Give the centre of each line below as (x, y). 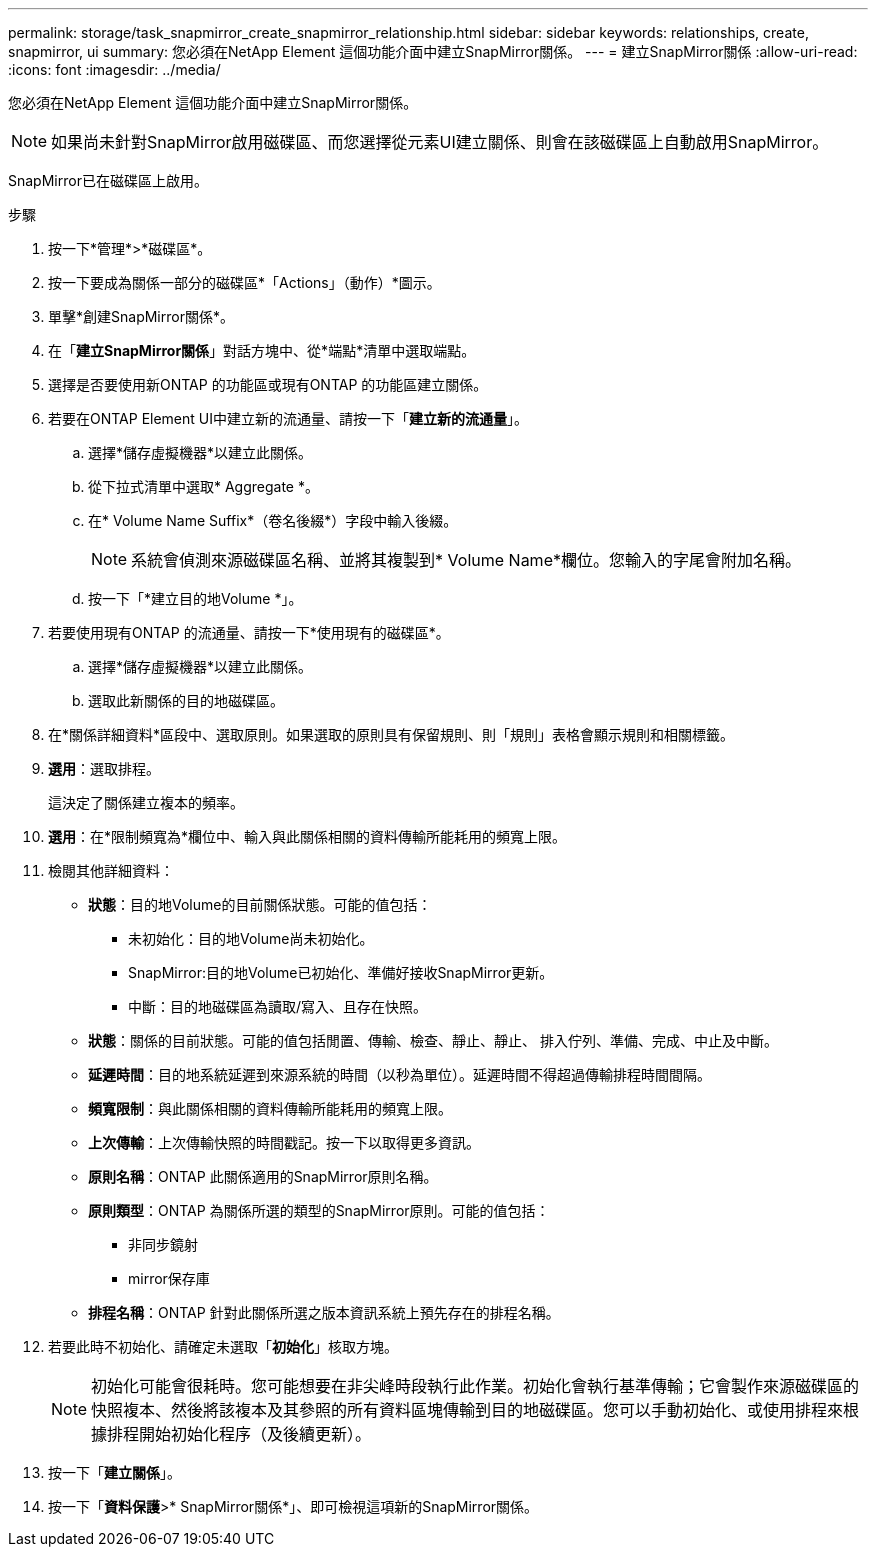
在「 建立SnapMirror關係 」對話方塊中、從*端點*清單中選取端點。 (262, 350)
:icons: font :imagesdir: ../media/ (114, 69)
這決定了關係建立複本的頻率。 (146, 802)
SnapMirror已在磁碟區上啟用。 (108, 180)
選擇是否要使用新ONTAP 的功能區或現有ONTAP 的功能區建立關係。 (268, 384)
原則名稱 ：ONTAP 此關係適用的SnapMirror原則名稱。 (263, 1176)
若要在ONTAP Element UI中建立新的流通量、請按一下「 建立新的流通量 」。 (288, 418)
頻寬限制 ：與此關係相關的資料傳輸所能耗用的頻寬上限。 (270, 1108)
